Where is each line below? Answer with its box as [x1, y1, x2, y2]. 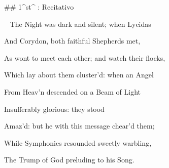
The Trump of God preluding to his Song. [4, 154, 134, 165]
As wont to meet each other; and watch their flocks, [4, 52, 165, 63]
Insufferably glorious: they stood [4, 103, 105, 114]
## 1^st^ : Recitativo [4, 2, 74, 12]
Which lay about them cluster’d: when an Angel [4, 69, 154, 80]
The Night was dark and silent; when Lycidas [10, 18, 151, 29]
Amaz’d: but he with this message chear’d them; [4, 120, 155, 131]
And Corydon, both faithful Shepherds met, [4, 35, 141, 46]
